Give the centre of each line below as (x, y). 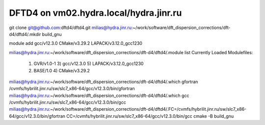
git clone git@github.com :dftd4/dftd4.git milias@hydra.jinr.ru (70, 28)
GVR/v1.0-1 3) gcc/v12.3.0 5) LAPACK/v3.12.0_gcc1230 (89, 63)
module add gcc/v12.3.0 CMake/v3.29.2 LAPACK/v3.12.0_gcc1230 (76, 43)
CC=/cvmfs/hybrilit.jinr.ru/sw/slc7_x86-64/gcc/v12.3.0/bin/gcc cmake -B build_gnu (150, 116)
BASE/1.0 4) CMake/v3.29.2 (62, 70)
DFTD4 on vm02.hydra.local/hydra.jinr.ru (95, 13)
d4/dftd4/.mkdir (25, 34)
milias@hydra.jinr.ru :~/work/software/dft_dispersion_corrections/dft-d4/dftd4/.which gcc (99, 95)
